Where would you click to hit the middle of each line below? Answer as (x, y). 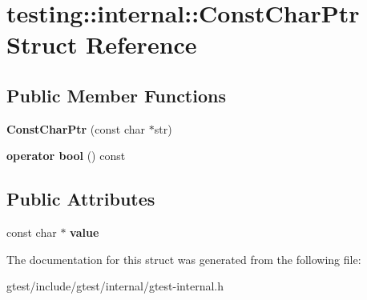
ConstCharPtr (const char (76, 128)
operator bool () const (66, 156)
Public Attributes (81, 199)
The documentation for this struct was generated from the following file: (184, 259)
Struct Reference (102, 44)
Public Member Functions (116, 95)
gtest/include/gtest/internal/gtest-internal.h (115, 286)
